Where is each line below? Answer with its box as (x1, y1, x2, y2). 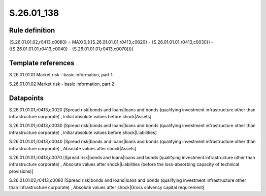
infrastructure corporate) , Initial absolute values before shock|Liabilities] (9, 130, 157, 135)
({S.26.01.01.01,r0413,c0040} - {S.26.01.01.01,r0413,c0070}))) (9, 46, 133, 52)
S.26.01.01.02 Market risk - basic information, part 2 (9, 81, 114, 87)
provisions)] (9, 168, 34, 174)
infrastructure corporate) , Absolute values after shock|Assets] (9, 145, 136, 151)
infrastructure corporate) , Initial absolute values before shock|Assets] (9, 114, 152, 120)
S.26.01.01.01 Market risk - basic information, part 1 (9, 72, 113, 78)
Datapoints (9, 94, 44, 102)
